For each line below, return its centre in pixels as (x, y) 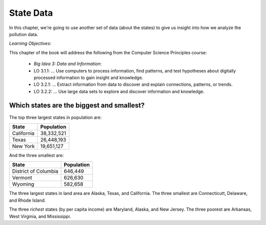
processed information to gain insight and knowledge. (88, 77)
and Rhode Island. (28, 200)
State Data (31, 13)
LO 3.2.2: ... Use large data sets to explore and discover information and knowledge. (119, 91)
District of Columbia (35, 171)
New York (23, 146)
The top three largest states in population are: (55, 117)
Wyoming (23, 184)
